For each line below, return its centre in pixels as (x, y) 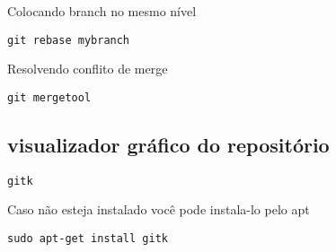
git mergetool (49, 97)
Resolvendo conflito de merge (88, 69)
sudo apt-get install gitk (88, 238)
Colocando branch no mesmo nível (102, 11)
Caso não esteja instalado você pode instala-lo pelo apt (159, 209)
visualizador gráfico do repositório (168, 144)
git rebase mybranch (69, 40)
